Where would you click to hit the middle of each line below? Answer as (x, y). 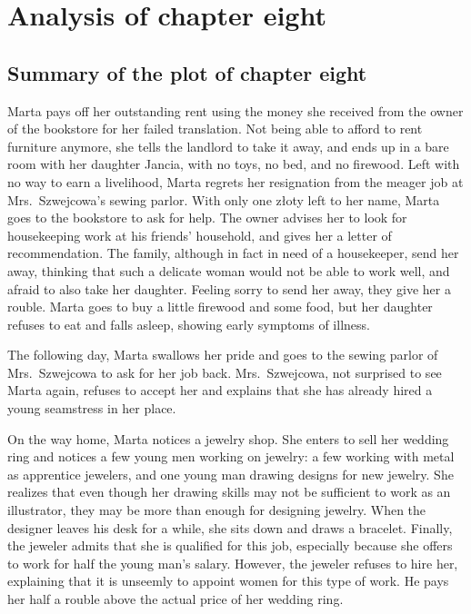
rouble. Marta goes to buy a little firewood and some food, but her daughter (220, 307)
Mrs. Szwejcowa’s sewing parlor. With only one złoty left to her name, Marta (224, 199)
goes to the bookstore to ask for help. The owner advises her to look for (207, 218)
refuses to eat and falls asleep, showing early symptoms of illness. (189, 324)
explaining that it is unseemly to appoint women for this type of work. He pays (228, 581)
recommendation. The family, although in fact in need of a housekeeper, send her (233, 253)
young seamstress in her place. (92, 408)
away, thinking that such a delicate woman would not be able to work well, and (229, 270)
